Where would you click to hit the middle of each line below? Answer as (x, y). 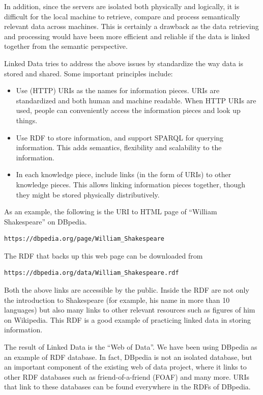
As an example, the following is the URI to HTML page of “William (111, 211)
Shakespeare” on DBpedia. (46, 221)
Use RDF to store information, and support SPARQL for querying (120, 137)
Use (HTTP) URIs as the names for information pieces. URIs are (118, 90)
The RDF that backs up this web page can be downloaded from (104, 255)
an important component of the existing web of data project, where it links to (125, 367)
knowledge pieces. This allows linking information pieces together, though (131, 184)
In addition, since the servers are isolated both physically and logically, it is (122, 6)
